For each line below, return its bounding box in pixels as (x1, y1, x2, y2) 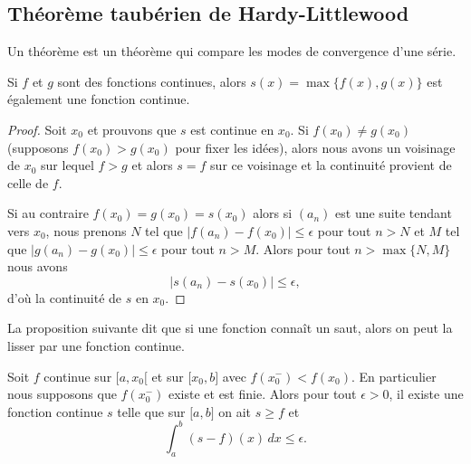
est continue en (190, 119, 274, 138)
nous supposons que (7, 384, 117, 403)
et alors (131, 156, 173, 175)
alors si (253, 204, 293, 223)
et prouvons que (87, 119, 177, 138)
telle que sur (117, 402, 186, 421)
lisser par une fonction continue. (7, 336, 185, 355)
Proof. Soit (7, 119, 67, 138)
